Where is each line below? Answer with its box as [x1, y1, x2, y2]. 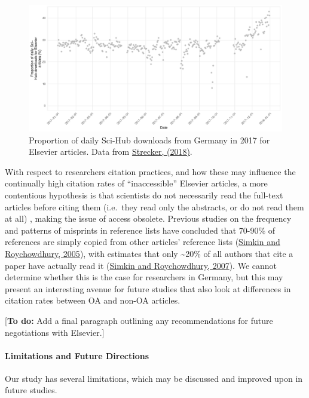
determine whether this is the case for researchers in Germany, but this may [5, 271, 283, 283]
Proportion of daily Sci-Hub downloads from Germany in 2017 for [29, 133, 270, 146]
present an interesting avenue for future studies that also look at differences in [5, 282, 291, 295]
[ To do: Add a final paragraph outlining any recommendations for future [5, 314, 273, 326]
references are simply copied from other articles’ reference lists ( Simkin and [5, 235, 280, 248]
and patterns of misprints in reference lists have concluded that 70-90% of [5, 224, 276, 236]
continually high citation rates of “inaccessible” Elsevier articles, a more [5, 177, 268, 189]
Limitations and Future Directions [5, 349, 149, 362]
